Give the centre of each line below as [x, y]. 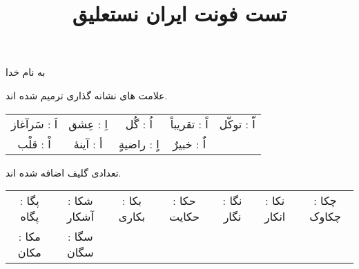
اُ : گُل [139, 123]
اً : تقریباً [189, 123]
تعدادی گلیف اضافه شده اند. [64, 172]
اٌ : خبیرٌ [190, 143]
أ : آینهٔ [88, 143]
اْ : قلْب [34, 143]
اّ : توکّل [237, 123]
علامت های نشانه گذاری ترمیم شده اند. [87, 95]
